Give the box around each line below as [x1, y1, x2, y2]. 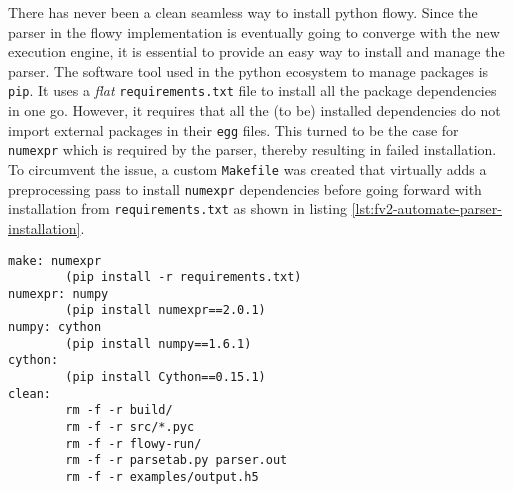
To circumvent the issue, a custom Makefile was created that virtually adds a [8, 158, 487, 179]
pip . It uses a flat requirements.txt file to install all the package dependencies [8, 80, 497, 101]
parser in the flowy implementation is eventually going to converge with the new [8, 21, 500, 42]
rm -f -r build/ [65, 403, 173, 418]
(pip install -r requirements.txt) [65, 270, 302, 285]
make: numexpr [8, 253, 102, 268]
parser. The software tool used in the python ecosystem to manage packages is [8, 60, 489, 81]
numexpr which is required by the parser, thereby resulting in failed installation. [8, 139, 497, 160]
